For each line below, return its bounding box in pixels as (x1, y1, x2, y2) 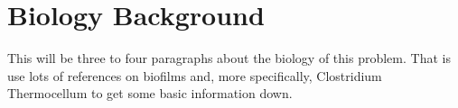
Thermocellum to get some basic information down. (7, 84, 293, 103)
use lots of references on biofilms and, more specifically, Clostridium (7, 66, 382, 85)
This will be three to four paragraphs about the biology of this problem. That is (7, 49, 451, 67)
